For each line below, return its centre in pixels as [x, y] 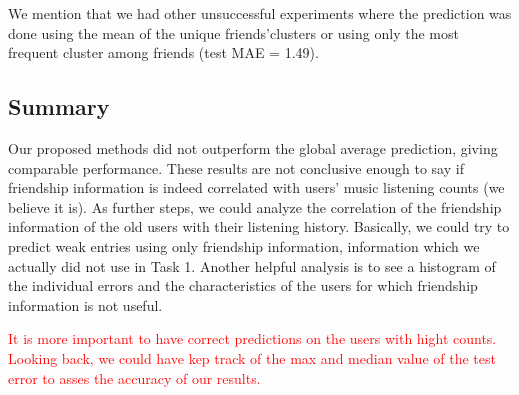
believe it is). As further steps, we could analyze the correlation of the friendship [255, 206]
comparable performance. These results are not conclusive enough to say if [236, 167]
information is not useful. [85, 304]
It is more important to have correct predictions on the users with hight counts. [252, 338]
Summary [59, 106]
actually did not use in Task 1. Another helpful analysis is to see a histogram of [252, 265]
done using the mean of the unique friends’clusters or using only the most [233, 32]
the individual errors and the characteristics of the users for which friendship [243, 285]
